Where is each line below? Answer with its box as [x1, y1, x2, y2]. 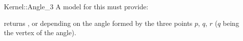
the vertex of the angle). [4, 27, 76, 38]
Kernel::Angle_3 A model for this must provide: [4, 1, 149, 11]
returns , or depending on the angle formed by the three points [4, 18, 193, 28]
